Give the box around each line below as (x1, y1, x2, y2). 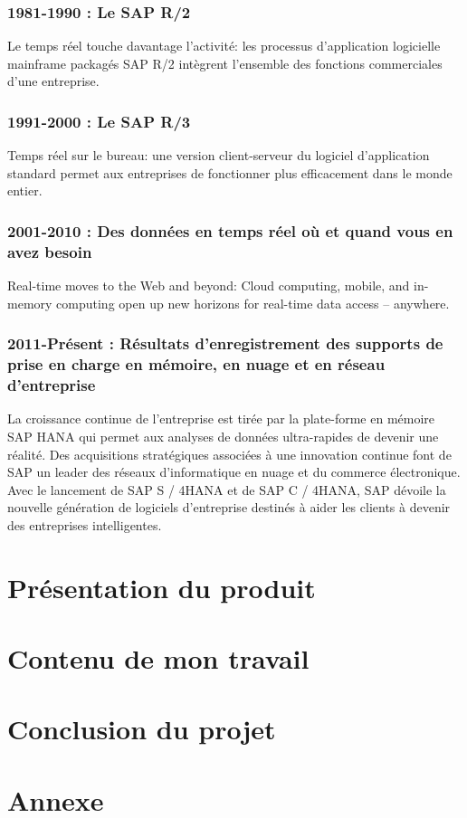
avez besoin (7, 240, 92, 262)
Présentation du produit (7, 568, 316, 605)
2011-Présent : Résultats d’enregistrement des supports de (7, 332, 443, 355)
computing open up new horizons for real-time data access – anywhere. (56, 293, 450, 312)
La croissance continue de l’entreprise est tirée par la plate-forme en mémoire (7, 409, 435, 428)
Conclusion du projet (7, 710, 276, 747)
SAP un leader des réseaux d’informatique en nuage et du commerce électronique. (7, 462, 461, 481)
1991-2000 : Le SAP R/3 (7, 109, 191, 132)
